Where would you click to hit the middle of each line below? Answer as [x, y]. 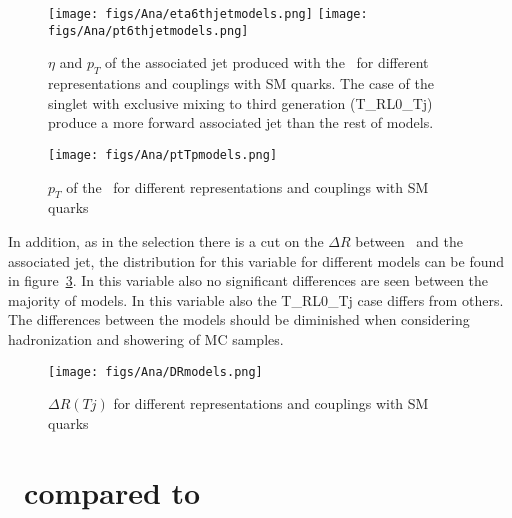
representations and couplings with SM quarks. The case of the [241, 83]
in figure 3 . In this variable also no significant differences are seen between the [248, 280]
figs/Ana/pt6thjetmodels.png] [148, 30]
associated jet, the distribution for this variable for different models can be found [256, 260]
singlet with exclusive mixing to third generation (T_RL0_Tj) [240, 102]
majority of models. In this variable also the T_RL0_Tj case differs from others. [256, 299]
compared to [112, 491]
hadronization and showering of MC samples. [146, 338]
